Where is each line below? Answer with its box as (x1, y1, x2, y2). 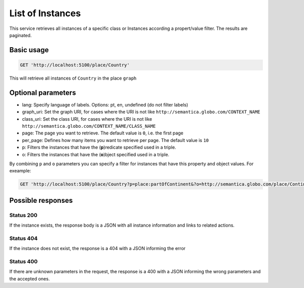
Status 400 (9, 258, 38, 265)
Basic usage (9, 46, 49, 54)
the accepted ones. (9, 275, 50, 281)
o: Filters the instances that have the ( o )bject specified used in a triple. (22, 151, 170, 157)
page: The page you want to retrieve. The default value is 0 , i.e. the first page (22, 130, 183, 136)
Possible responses (9, 196, 73, 205)
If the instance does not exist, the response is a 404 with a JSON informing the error (9, 245, 186, 251)
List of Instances (9, 8, 81, 19)
